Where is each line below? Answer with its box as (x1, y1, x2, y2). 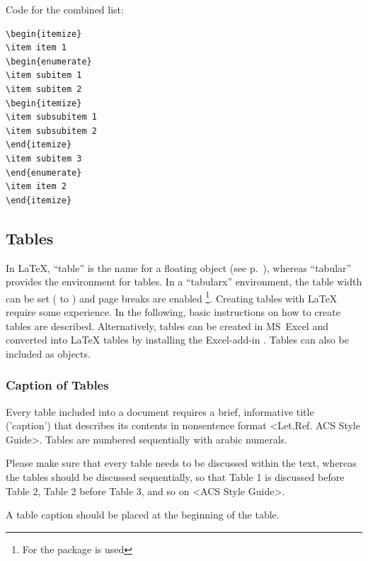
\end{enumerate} (6, 167, 82, 178)
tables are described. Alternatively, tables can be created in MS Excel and (6, 318, 328, 333)
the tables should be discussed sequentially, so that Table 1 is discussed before (6, 469, 345, 484)
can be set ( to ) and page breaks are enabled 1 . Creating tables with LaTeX (6, 288, 338, 305)
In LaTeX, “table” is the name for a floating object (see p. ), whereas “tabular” (6, 260, 352, 275)
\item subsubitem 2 (6, 125, 97, 136)
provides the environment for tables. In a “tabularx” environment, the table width (6, 274, 362, 289)
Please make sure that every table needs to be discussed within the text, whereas (6, 455, 357, 470)
